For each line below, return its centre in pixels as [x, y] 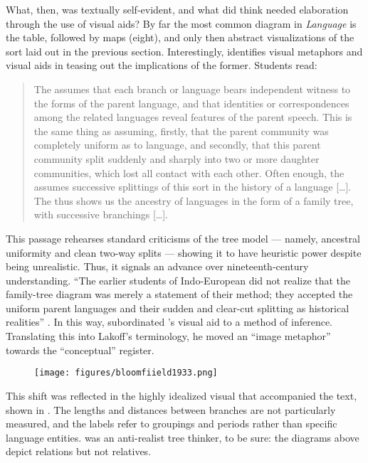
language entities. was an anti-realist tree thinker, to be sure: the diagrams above [183, 437]
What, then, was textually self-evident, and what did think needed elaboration [177, 9]
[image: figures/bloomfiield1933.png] [126, 373]
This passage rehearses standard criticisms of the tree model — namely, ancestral [183, 238]
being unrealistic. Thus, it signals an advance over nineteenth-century [157, 266]
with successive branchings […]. [101, 214]
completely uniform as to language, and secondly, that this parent [177, 145]
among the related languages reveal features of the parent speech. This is [193, 117]
